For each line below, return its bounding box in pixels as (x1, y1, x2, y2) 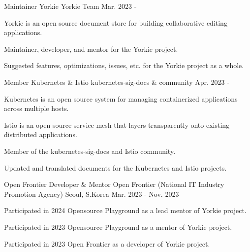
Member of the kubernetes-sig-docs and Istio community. (4, 145, 176, 156)
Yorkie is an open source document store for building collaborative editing (4, 17, 227, 28)
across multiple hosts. (4, 103, 69, 113)
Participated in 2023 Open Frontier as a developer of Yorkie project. (4, 238, 210, 249)
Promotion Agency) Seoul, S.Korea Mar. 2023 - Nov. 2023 (4, 188, 179, 199)
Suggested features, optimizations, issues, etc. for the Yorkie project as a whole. (4, 60, 244, 71)
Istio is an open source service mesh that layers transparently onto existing (4, 119, 230, 130)
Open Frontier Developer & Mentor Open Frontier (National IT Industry (4, 179, 224, 189)
